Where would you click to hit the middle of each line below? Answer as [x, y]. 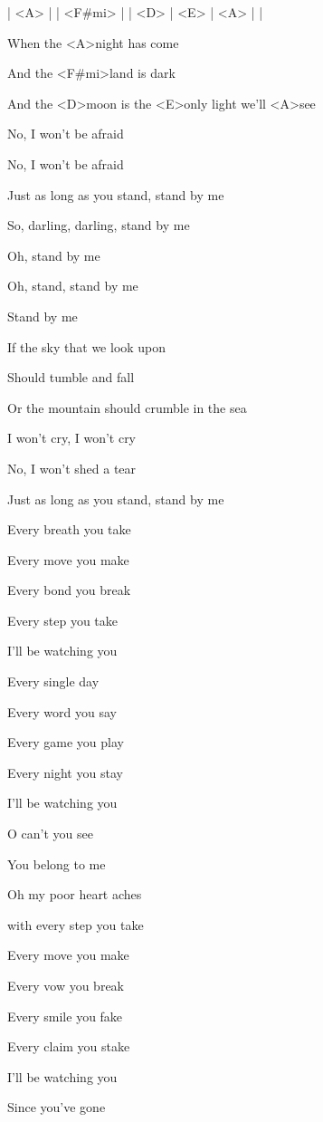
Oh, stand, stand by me [73, 286]
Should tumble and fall [71, 377]
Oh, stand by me [54, 255]
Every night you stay [65, 772]
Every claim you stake [69, 1046]
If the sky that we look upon [87, 346]
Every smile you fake [65, 1016]
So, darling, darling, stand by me [99, 225]
